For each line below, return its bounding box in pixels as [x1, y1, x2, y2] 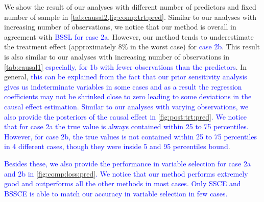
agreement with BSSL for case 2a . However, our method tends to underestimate [4, 31, 254, 42]
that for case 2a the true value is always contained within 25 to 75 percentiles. [4, 121, 249, 132]
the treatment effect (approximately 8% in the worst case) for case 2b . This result [4, 41, 260, 52]
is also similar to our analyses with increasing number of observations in [4, 51, 230, 62]
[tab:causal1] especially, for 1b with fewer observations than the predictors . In [4, 61, 247, 72]
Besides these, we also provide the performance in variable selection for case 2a [4, 158, 251, 168]
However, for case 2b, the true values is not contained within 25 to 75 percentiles [4, 131, 257, 141]
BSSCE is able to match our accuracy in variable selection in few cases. [4, 188, 228, 198]
